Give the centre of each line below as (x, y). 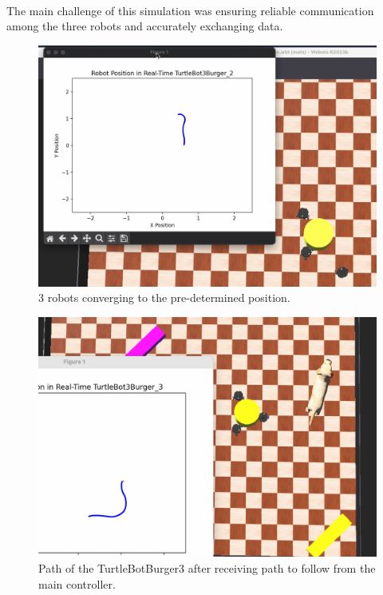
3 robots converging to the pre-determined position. (164, 297)
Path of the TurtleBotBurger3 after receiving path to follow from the (207, 568)
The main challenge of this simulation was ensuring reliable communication (190, 10)
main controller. (77, 583)
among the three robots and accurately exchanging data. (145, 26)
